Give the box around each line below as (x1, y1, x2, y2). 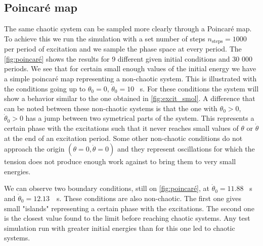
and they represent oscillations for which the (117, 143, 255, 154)
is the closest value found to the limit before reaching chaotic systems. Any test (4, 213, 250, 223)
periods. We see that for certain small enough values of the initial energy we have (4, 63, 256, 74)
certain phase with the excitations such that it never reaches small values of (4, 123, 239, 133)
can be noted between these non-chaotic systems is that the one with (4, 103, 217, 113)
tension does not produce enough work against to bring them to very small (4, 156, 236, 167)
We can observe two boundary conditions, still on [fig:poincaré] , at (4, 183, 210, 193)
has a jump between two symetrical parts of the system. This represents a (25, 113, 254, 123)
